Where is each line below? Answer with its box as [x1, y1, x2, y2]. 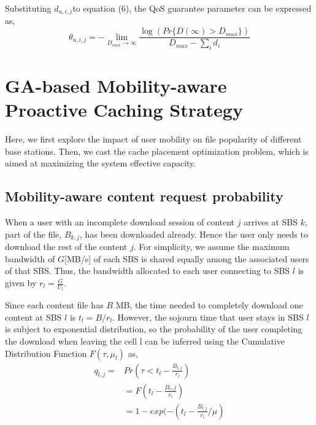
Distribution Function [5, 346, 87, 359]
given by [5, 276, 37, 289]
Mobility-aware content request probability [5, 187, 283, 206]
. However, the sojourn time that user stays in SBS [112, 310, 304, 323]
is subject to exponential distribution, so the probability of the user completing [5, 322, 303, 335]
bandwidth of [5, 252, 55, 265]
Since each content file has [5, 298, 104, 311]
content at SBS [5, 310, 62, 323]
